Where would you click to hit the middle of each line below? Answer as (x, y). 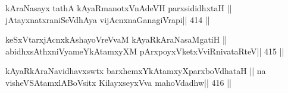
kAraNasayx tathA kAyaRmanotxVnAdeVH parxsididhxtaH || (119, 8)
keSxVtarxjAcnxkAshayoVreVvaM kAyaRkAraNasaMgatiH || (116, 39)
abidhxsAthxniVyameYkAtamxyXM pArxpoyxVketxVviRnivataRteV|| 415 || (145, 51)
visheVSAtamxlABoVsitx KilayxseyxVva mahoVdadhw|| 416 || (119, 82)
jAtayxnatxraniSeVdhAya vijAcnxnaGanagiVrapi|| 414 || (108, 19)
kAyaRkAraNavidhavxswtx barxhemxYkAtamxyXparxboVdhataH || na (136, 71)
